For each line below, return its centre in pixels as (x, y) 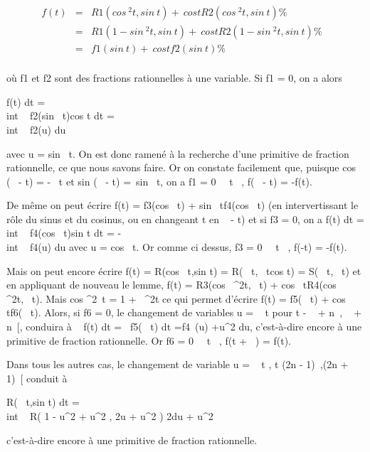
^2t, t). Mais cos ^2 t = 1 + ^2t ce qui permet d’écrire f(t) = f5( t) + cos (176, 298)
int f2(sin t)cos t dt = (60, 115)
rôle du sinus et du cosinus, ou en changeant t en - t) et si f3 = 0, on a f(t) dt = (185, 219)
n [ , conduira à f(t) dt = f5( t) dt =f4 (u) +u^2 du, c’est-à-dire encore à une (184, 327)
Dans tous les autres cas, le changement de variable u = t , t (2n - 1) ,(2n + (178, 364)
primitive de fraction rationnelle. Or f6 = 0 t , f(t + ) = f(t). (149, 340)
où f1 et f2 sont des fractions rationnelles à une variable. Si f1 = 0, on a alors (174, 78)
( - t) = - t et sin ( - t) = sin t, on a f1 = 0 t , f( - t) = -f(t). (159, 181)
